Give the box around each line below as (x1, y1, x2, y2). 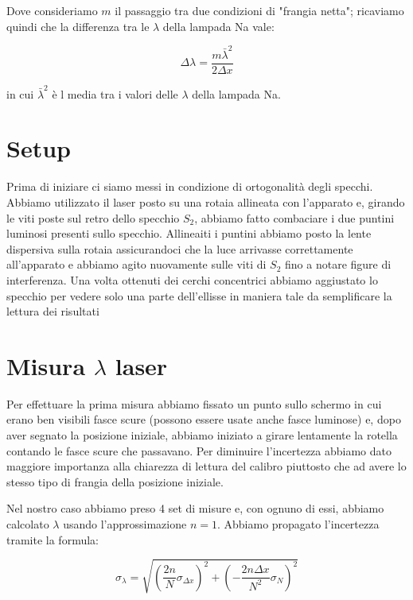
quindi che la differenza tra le (6, 17, 150, 34)
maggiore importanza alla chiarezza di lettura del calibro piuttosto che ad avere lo (6, 458, 407, 474)
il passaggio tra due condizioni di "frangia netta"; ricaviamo (115, 2, 404, 18)
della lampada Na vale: (162, 17, 275, 34)
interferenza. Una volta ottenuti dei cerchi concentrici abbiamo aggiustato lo (6, 271, 378, 288)
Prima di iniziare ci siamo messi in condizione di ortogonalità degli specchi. (6, 178, 373, 195)
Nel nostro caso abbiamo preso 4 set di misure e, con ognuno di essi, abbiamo (6, 500, 384, 517)
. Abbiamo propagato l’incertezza (216, 516, 380, 532)
